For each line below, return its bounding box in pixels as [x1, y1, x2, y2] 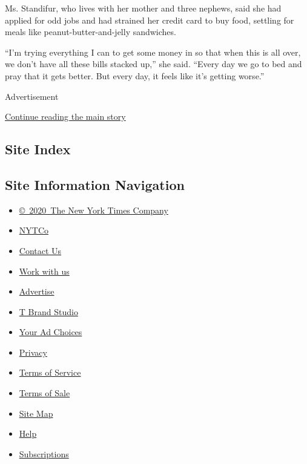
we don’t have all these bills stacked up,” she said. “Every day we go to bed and [5, 57, 302, 70]
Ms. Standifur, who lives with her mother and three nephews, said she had [5, 2, 282, 14]
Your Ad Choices [19, 325, 82, 338]
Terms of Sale [19, 387, 70, 399]
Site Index [5, 140, 71, 158]
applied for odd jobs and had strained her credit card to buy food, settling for [5, 13, 294, 26]
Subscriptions [19, 447, 69, 460]
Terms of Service [19, 366, 81, 379]
